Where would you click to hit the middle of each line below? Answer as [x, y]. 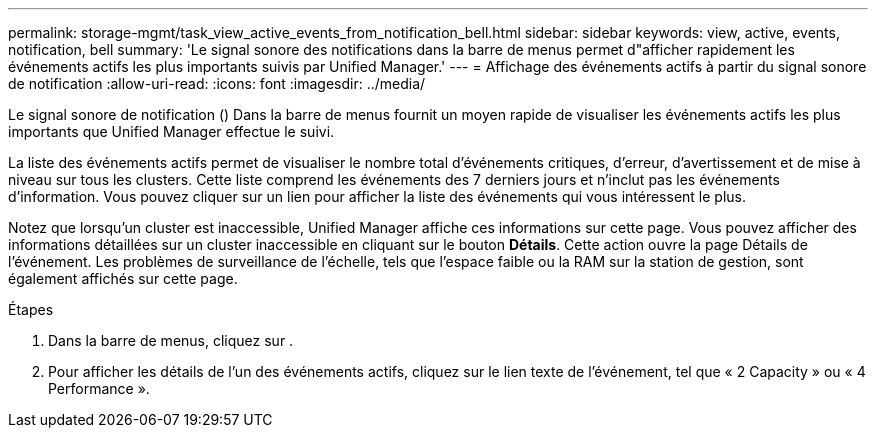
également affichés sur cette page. [123, 278]
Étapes [31, 309]
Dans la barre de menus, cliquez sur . [171, 340]
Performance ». [99, 388]
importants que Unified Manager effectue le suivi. [171, 131]
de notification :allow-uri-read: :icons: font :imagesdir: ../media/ [217, 83]
